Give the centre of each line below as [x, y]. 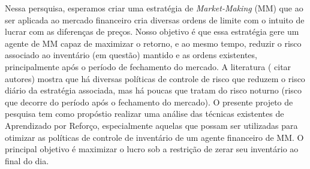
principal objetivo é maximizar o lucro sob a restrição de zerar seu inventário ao [152, 149]
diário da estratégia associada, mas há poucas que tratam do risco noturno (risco [154, 90]
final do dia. [27, 160]
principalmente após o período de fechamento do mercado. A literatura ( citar [148, 66]
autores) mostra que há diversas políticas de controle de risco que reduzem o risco [155, 78]
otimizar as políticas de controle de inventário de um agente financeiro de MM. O [154, 137]
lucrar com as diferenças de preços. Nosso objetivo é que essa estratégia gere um [152, 31]
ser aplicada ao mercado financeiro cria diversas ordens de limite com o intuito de [155, 19]
